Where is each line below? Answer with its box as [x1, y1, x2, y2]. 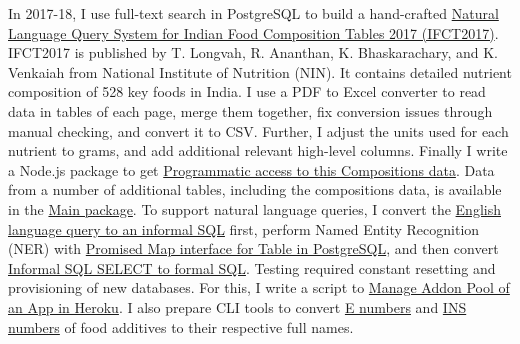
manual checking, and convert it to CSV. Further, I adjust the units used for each [8, 120, 509, 141]
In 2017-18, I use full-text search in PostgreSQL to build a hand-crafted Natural [8, 3, 499, 23]
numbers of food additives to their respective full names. [8, 316, 354, 337]
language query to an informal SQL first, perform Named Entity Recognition [8, 218, 480, 239]
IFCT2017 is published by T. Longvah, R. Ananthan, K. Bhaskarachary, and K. [8, 42, 498, 63]
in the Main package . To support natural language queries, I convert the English [8, 198, 501, 219]
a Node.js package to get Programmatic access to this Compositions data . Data [8, 159, 495, 180]
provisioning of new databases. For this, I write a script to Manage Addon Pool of [8, 277, 510, 298]
